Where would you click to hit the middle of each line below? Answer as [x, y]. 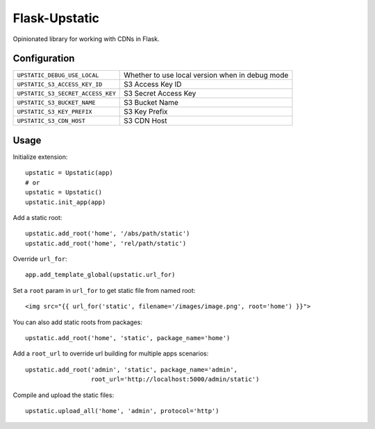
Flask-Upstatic [56, 18]
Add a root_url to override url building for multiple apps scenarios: [111, 353]
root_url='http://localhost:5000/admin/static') [175, 379]
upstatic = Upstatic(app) [69, 173]
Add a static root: [37, 217]
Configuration [44, 59]
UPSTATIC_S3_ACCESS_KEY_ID [60, 84]
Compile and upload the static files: [64, 395]
